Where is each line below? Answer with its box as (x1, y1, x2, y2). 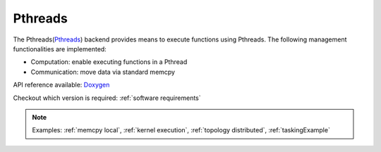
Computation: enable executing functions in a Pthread (30, 58, 188, 66)
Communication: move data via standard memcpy (30, 68, 176, 76)
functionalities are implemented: (13, 44, 107, 53)
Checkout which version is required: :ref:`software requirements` (13, 94, 201, 102)
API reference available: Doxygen (13, 81, 110, 89)
